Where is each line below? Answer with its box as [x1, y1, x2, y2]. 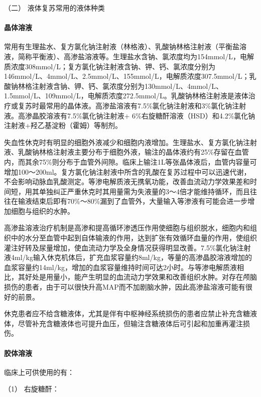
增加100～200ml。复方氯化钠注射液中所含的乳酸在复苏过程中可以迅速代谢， [4, 166, 251, 177]
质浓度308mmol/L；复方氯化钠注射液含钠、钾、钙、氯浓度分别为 [4, 61, 215, 71]
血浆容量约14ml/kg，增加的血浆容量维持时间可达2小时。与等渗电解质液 [4, 261, 237, 272]
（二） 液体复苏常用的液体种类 [4, 3, 105, 13]
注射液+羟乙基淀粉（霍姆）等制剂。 [4, 120, 122, 130]
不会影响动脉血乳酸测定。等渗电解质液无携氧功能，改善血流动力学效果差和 [4, 176, 250, 187]
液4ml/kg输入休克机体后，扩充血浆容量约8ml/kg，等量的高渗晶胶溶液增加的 [4, 252, 252, 262]
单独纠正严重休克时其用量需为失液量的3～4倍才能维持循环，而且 [39, 186, 250, 196]
